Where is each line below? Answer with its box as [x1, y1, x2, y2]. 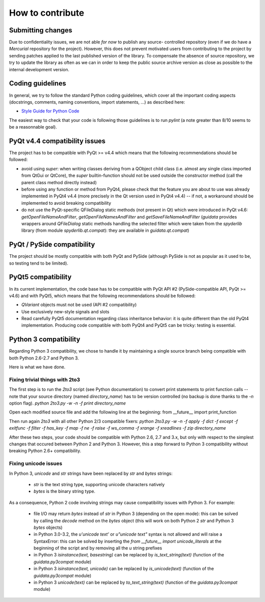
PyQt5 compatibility [9, 273, 72, 281]
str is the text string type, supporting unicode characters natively [33, 481, 165, 487]
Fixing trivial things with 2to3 [9, 376, 80, 383]
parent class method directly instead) [21, 179, 97, 185]
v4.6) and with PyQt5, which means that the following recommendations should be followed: [9, 293, 196, 299]
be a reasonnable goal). [9, 124, 57, 130]
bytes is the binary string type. [33, 489, 96, 494]
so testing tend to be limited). [9, 260, 69, 266]
